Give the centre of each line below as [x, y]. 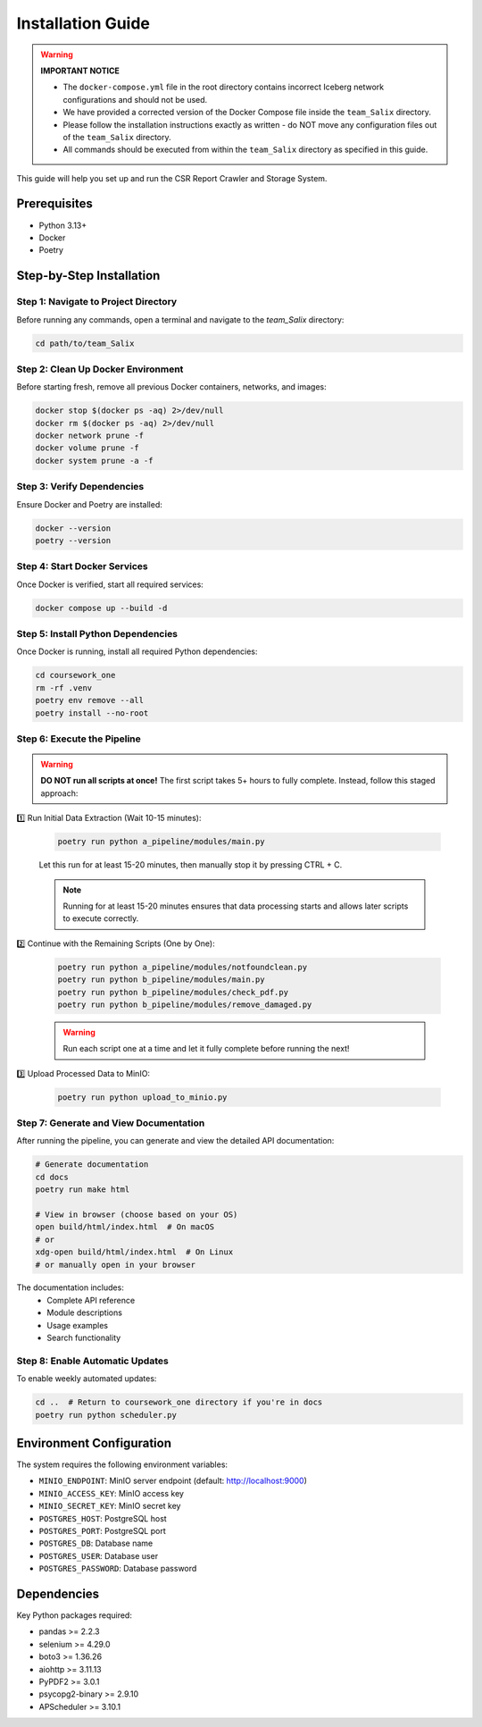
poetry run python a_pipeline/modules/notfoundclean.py [183, 967]
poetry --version [73, 540]
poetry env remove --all [90, 700]
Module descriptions [84, 1312]
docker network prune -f [90, 436]
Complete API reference [91, 1300]
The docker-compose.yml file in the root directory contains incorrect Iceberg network [223, 87]
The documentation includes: [70, 1287]
